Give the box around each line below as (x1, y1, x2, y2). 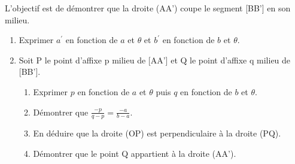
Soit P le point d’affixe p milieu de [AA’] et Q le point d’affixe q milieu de (19, 53, 291, 66)
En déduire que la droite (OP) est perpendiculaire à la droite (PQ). (33, 127, 281, 139)
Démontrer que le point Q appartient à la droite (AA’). (33, 147, 236, 159)
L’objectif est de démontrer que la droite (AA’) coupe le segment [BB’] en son (5, 2, 291, 14)
